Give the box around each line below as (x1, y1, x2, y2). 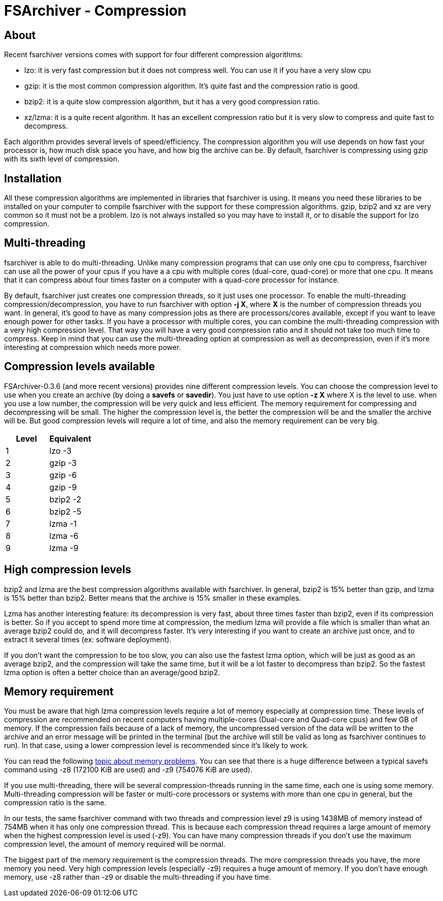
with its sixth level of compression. (4, 154, 119, 164)
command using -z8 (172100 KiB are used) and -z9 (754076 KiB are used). (4, 765, 253, 774)
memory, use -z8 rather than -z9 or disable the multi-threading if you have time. (4, 873, 271, 882)
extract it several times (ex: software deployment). (4, 635, 172, 644)
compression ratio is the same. (4, 798, 107, 807)
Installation (4, 172, 62, 185)
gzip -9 (49, 482, 77, 492)
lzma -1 (49, 518, 77, 529)
